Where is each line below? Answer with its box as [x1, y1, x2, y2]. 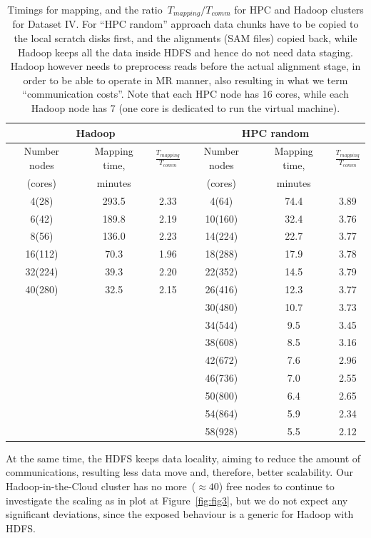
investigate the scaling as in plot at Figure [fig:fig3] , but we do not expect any [6, 492, 348, 507]
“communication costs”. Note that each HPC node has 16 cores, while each [22, 86, 349, 101]
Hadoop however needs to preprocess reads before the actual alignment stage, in [10, 59, 361, 73]
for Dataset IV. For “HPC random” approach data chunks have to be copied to [12, 16, 359, 31]
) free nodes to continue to [218, 478, 335, 493]
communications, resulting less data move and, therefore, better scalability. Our [6, 465, 354, 479]
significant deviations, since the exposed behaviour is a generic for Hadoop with [6, 507, 354, 522]
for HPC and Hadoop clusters [234, 2, 364, 16]
